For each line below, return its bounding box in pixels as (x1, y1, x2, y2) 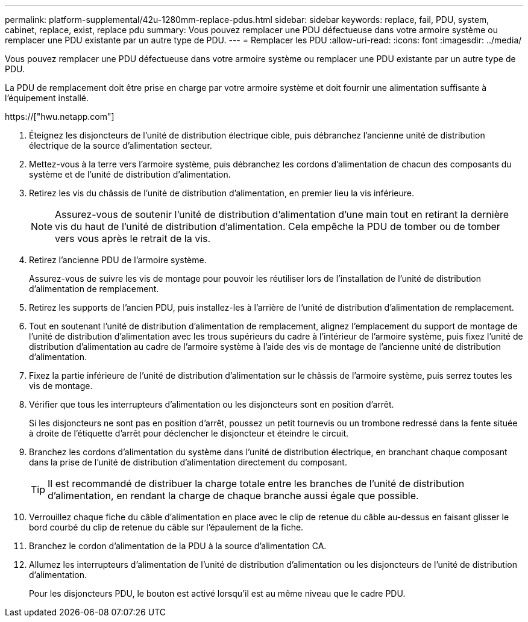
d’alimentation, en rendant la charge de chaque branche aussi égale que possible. (48, 490, 419, 502)
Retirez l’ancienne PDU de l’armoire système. (29, 255, 207, 265)
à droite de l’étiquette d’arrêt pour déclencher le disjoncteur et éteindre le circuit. (29, 428, 349, 438)
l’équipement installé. (5, 93, 89, 103)
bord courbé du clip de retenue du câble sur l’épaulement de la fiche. (29, 522, 304, 532)
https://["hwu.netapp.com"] (5, 111, 115, 122)
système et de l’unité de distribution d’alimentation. (29, 169, 231, 179)
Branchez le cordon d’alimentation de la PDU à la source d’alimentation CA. (29, 541, 327, 551)
